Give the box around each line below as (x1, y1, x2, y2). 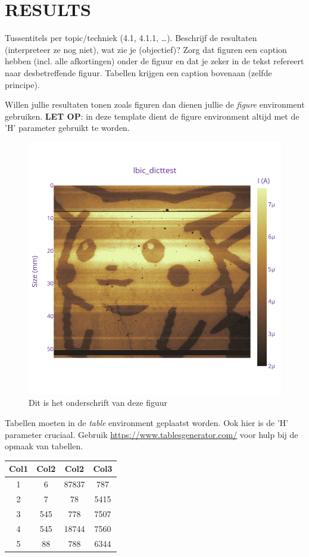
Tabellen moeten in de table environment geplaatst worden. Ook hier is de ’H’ (5, 417, 289, 429)
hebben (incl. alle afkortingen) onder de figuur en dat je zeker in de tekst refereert (5, 55, 304, 67)
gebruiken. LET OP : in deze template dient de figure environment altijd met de (5, 109, 299, 122)
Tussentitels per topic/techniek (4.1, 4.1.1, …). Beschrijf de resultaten (5, 32, 257, 44)
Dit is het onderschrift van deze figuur (29, 396, 168, 409)
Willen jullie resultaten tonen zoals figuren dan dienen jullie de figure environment (5, 98, 305, 111)
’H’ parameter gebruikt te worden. (5, 121, 130, 134)
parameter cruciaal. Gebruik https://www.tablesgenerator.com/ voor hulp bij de (5, 428, 298, 440)
